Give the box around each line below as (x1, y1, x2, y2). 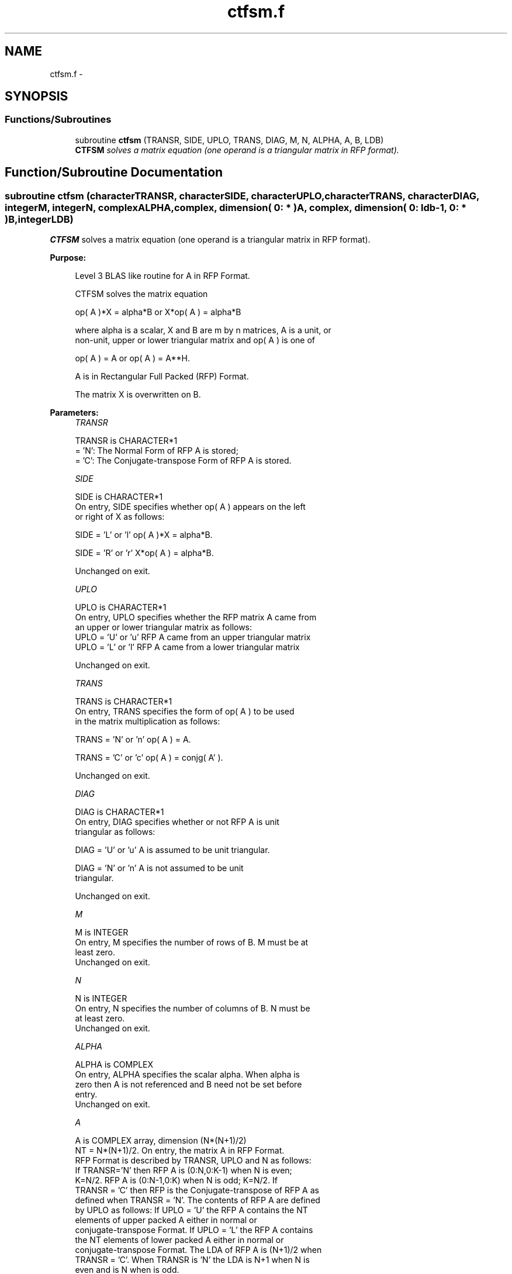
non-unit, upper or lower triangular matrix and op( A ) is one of (75, 335, 316, 346)
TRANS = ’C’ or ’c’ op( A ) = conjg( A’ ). (75, 752, 223, 763)
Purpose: (50, 253, 87, 263)
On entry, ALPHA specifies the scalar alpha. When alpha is (75, 1069, 300, 1080)
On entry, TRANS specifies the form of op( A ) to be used (75, 706, 295, 717)
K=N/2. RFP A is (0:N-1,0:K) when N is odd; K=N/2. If (75, 1175, 278, 1186)
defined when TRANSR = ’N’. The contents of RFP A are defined (75, 1195, 320, 1206)
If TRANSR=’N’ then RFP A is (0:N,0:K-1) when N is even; (75, 1165, 292, 1176)
